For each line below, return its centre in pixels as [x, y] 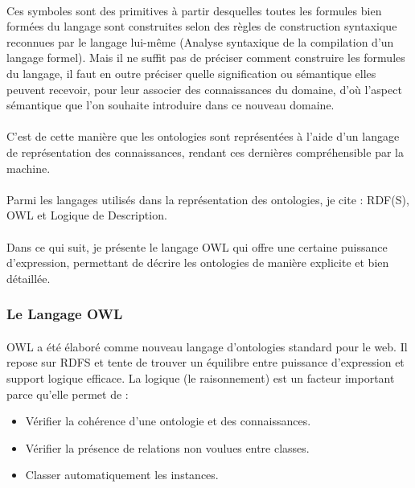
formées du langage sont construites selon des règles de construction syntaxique [202, 26]
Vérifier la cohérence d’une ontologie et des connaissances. [168, 421]
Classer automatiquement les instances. [122, 475]
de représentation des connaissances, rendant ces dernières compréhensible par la [205, 152]
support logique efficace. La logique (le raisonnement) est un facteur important [201, 377]
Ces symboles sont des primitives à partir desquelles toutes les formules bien [194, 10]
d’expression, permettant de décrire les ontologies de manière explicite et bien [198, 262]
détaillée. [29, 278]
